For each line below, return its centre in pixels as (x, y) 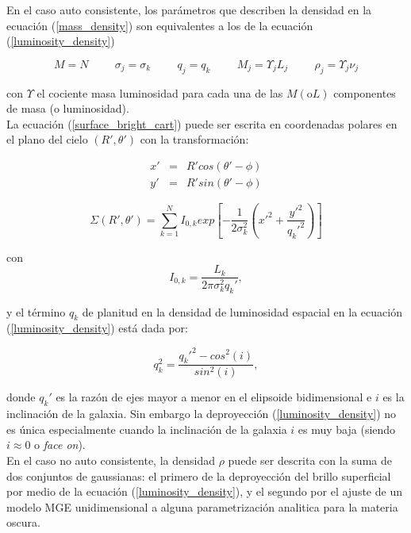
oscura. (23, 522)
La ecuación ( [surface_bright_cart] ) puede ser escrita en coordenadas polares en (202, 123)
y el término (36, 311)
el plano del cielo (47, 139)
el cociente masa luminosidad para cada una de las (160, 92)
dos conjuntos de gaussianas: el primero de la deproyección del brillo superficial (199, 475)
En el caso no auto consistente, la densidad (111, 460)
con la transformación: (194, 139)
